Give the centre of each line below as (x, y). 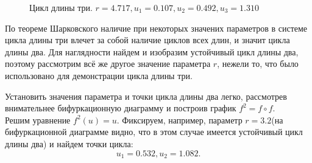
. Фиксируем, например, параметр (179, 120)
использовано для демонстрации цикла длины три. (99, 75)
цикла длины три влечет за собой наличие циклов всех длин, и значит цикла (147, 40)
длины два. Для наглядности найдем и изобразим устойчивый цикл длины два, (152, 51)
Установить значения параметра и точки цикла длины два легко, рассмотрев (146, 96)
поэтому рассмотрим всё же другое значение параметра (108, 64)
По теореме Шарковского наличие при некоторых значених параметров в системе (156, 28)
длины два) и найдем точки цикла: (69, 143)
